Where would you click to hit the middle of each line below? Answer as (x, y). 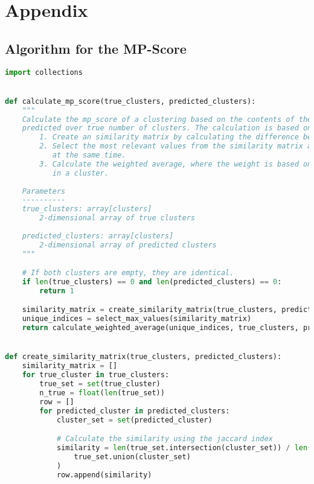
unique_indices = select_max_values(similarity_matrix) (137, 319)
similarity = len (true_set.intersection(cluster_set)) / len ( (184, 447)
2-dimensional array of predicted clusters (128, 245)
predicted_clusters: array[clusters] (98, 236)
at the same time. (89, 155)
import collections (44, 72)
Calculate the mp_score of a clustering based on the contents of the (167, 119)
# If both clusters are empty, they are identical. (128, 273)
